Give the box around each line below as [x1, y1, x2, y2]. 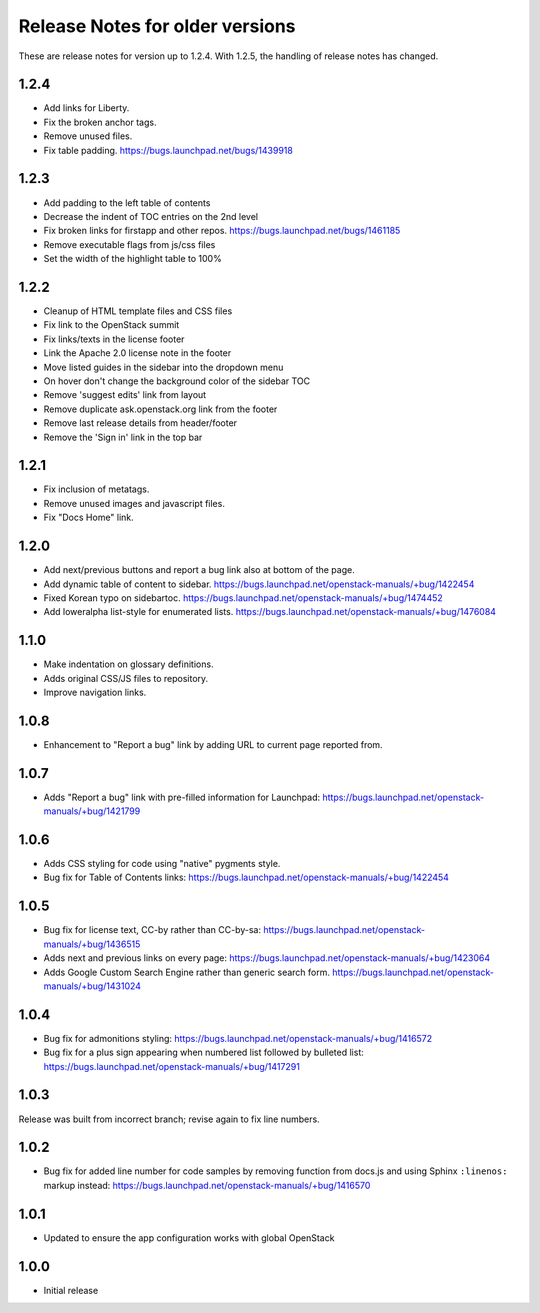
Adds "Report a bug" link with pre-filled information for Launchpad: [43, 791, 321, 803]
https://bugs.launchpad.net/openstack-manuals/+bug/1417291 [43, 1060, 300, 1072]
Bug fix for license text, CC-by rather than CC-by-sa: [43, 924, 262, 936]
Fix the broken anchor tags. [43, 116, 157, 128]
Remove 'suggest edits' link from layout [43, 389, 207, 401]
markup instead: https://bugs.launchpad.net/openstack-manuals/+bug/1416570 [43, 1179, 371, 1191]
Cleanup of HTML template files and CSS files [43, 305, 233, 317]
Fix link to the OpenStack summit [43, 319, 180, 331]
